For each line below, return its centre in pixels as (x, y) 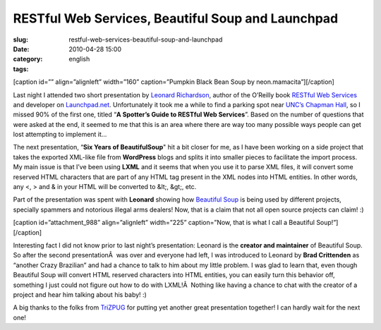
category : (28, 59)
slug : (20, 39)
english (79, 59)
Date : (21, 49)
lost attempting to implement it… (60, 135)
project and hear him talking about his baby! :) (80, 294)
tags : (21, 69)
